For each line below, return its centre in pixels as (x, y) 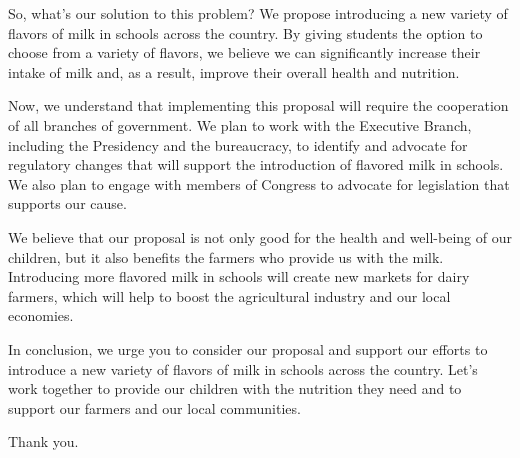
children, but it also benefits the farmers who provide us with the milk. (226, 256)
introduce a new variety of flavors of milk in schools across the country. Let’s (243, 368)
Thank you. (43, 441)
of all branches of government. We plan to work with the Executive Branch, (240, 124)
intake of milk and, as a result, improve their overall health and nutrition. (234, 71)
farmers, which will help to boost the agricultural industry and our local (229, 295)
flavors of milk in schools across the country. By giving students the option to (245, 32)
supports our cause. (67, 203)
